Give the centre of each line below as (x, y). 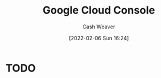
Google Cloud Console (99, 10)
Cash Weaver (99, 27)
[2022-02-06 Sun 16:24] (99, 38)
